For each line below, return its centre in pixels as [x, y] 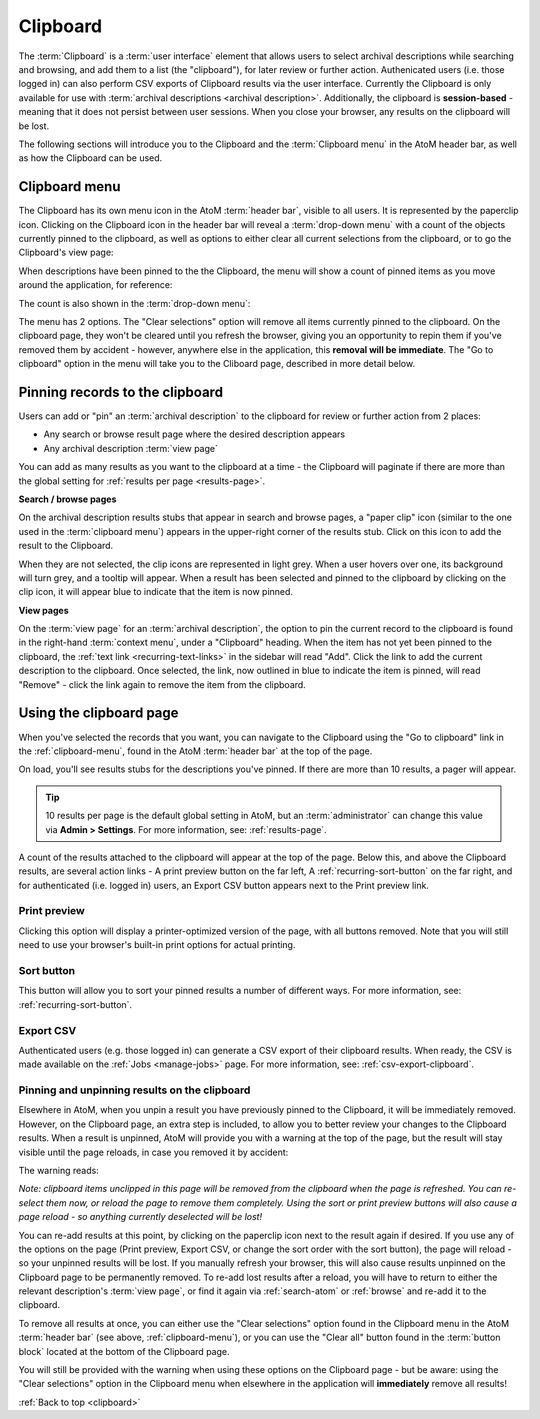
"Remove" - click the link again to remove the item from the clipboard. [162, 684]
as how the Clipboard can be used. [90, 158]
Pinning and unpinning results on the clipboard [134, 1090]
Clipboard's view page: [66, 252]
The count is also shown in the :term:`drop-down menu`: [134, 303]
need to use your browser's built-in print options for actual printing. [157, 945]
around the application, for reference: [95, 285]
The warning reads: [58, 1170]
